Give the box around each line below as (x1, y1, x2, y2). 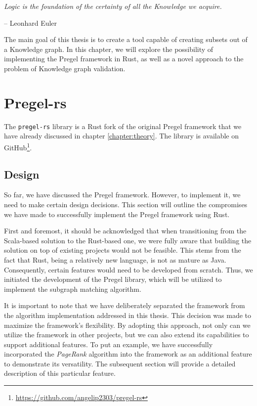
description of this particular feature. (4, 368, 116, 378)
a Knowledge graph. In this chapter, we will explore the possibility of (4, 44, 214, 54)
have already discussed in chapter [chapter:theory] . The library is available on (4, 131, 239, 141)
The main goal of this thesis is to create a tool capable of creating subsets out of (4, 34, 248, 45)
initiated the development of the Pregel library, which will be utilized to (4, 274, 222, 284)
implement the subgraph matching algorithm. (4, 283, 141, 294)
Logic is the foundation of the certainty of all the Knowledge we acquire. (4, 1, 222, 11)
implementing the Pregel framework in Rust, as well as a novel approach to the (4, 53, 244, 64)
